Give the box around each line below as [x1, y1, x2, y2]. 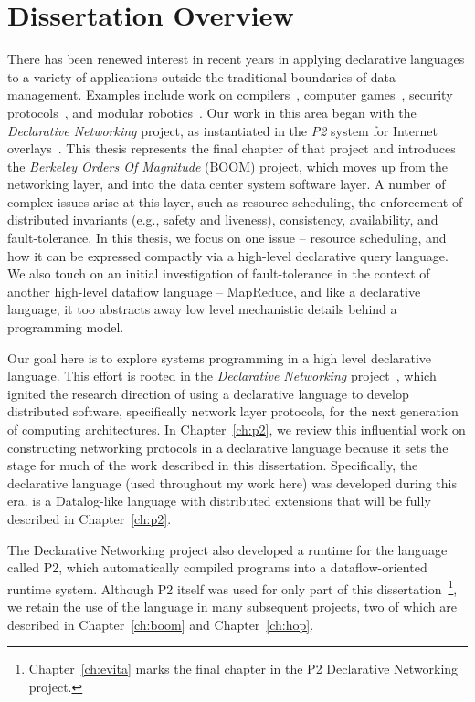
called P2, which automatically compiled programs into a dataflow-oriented [7, 558, 427, 577]
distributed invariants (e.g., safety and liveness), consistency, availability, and [7, 210, 438, 229]
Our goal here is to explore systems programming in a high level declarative [7, 348, 432, 367]
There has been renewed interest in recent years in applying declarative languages [7, 49, 465, 68]
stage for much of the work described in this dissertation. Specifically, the [7, 456, 418, 475]
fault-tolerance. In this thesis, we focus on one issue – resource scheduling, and [7, 228, 447, 247]
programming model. [7, 318, 124, 337]
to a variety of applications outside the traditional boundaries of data [7, 67, 396, 86]
